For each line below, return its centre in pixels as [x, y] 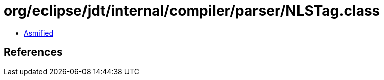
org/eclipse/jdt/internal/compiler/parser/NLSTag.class [192, 11]
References [33, 52]
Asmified [39, 33]
